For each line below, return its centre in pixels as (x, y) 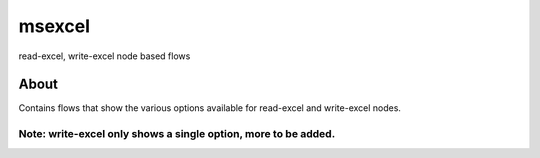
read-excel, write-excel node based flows (104, 56)
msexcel (54, 26)
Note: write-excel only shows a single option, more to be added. (177, 134)
